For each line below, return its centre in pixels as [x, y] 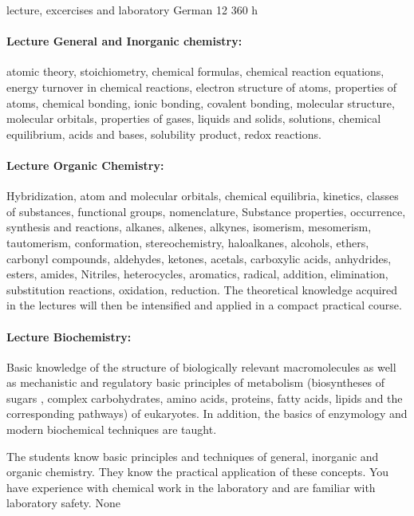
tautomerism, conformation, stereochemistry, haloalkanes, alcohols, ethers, [188, 242]
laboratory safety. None [63, 503]
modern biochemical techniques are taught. [112, 429]
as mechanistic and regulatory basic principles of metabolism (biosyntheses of [195, 382]
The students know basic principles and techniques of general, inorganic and [193, 456]
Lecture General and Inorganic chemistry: [124, 41]
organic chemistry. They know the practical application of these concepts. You [198, 472]
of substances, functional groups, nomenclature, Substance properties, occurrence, [206, 211]
